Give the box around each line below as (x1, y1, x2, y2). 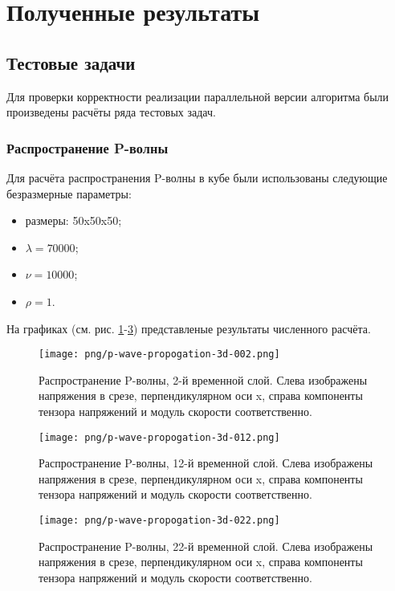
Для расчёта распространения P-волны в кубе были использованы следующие (6, 169, 388, 185)
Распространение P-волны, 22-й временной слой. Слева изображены (39, 537, 373, 554)
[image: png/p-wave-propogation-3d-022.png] (39, 515, 280, 527)
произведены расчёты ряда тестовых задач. (6, 104, 216, 120)
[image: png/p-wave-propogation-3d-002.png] (39, 348, 280, 361)
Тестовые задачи (6, 50, 136, 75)
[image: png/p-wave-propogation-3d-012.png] (39, 431, 280, 443)
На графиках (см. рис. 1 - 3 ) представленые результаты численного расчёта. (6, 320, 371, 336)
